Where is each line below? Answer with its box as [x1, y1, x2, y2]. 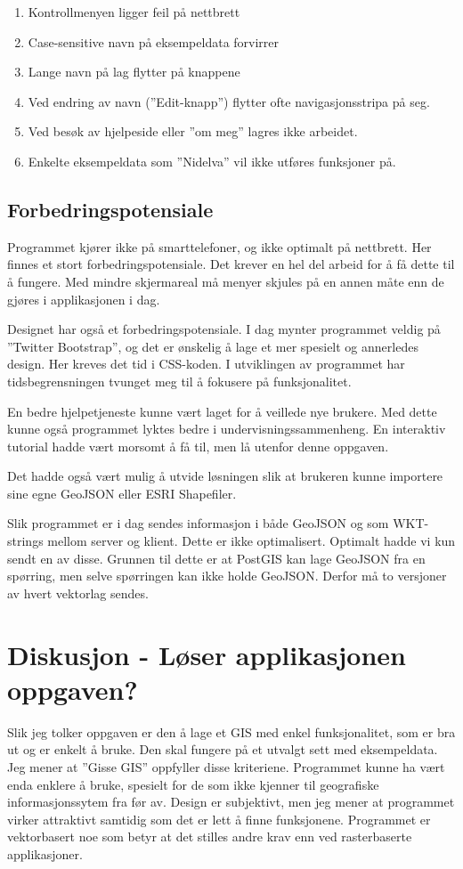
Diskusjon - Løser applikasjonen [7, 636, 407, 672]
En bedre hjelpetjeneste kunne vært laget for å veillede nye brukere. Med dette [7, 402, 437, 420]
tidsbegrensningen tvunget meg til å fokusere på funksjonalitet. [7, 371, 352, 390]
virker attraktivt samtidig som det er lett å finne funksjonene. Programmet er [7, 809, 431, 828]
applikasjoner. [7, 844, 83, 863]
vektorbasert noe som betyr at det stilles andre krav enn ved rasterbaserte [7, 827, 412, 846]
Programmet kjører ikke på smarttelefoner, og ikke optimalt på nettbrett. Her [7, 237, 432, 256]
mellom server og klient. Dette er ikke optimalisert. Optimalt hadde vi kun [47, 532, 456, 550]
